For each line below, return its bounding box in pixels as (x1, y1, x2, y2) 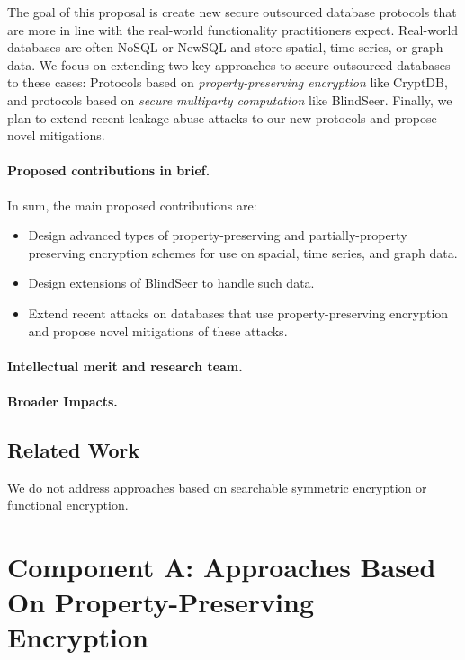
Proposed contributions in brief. (7, 161, 210, 180)
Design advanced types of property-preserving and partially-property (28, 226, 407, 245)
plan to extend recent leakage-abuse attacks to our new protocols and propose (7, 108, 437, 127)
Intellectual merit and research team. (7, 356, 243, 375)
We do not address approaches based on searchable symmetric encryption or (7, 477, 427, 496)
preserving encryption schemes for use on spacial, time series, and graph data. (28, 243, 458, 262)
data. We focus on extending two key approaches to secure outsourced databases (7, 55, 451, 74)
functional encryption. (7, 495, 129, 514)
